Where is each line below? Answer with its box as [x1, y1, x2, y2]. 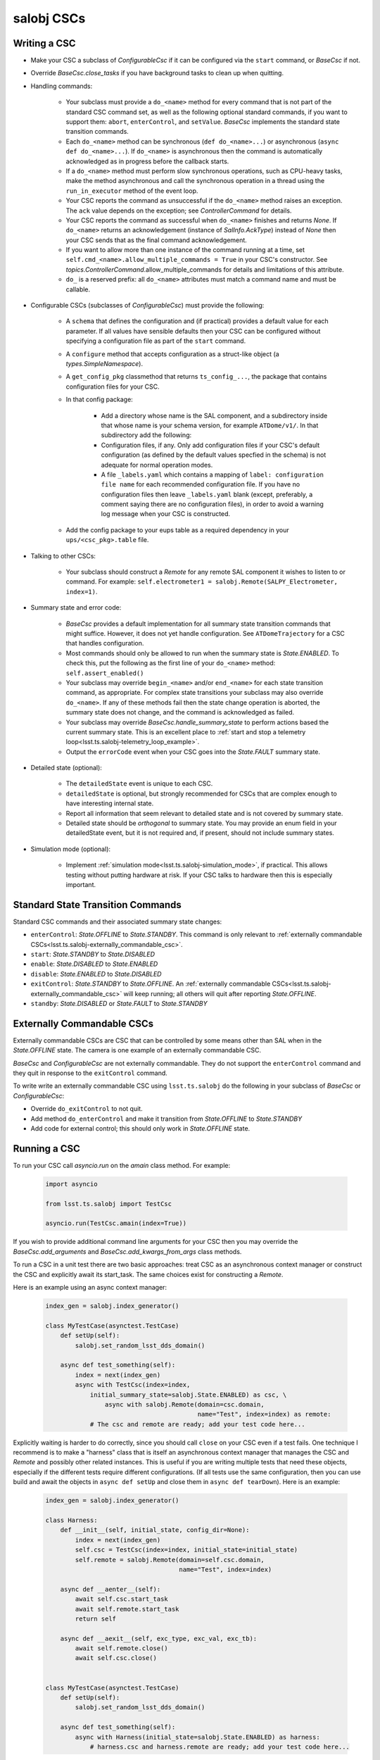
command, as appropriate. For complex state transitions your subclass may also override [65, 689, 324, 697]
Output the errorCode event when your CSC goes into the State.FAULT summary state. [65, 747, 320, 756]
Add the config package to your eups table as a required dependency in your [65, 525, 289, 534]
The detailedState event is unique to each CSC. [65, 779, 213, 788]
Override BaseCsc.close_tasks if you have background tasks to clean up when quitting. [30, 69, 284, 77]
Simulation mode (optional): [30, 845, 111, 853]
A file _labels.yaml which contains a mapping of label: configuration [101, 470, 324, 479]
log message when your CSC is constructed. [101, 510, 231, 518]
